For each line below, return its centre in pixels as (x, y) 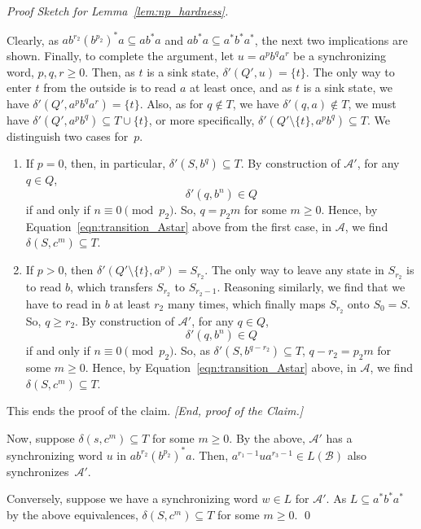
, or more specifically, (202, 119)
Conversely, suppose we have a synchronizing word (132, 498)
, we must (372, 103)
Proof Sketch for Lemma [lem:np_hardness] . (118, 11)
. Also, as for (171, 103)
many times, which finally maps (246, 303)
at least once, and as (241, 87)
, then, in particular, (115, 163)
